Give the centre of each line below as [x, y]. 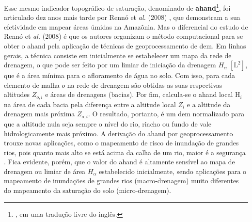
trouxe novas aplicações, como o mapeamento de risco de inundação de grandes [121, 143]
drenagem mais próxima [39, 114]
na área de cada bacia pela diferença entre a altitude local [90, 104]
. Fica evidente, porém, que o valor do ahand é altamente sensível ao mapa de [119, 162]
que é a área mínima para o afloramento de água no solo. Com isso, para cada [120, 75]
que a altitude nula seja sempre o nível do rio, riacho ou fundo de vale [108, 123]
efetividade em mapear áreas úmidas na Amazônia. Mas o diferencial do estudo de [126, 26]
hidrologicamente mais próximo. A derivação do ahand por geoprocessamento [118, 133]
